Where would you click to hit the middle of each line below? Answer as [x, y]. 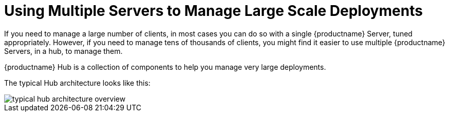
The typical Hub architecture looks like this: [77, 83]
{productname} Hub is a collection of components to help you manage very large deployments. [165, 67]
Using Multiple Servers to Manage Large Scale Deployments [213, 11]
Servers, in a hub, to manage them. [63, 51]
